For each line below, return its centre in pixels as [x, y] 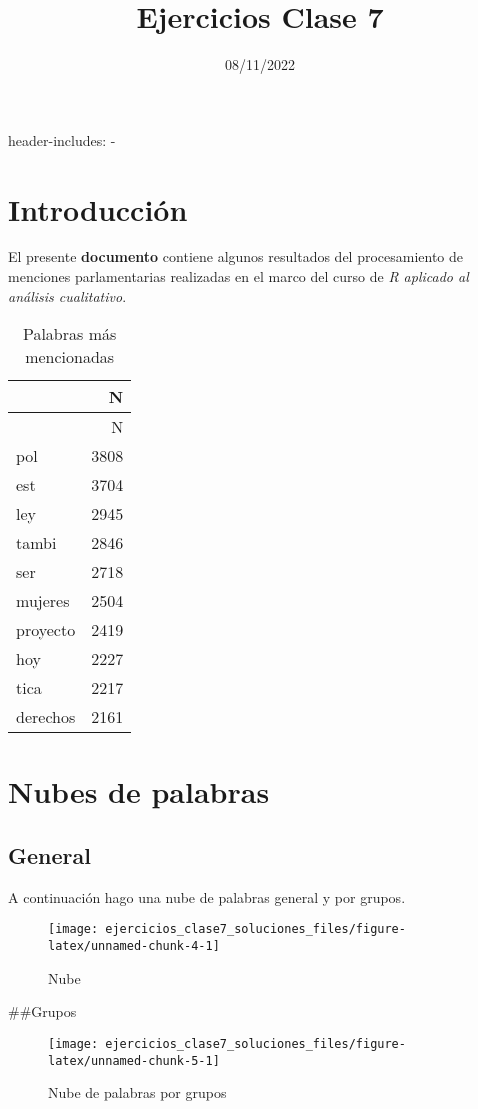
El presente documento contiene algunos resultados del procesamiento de [236, 256]
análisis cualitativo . [67, 295]
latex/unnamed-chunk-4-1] [134, 946]
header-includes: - [62, 139]
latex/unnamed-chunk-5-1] [134, 1060]
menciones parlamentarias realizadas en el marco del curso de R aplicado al [238, 276]
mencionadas [70, 357]
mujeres [43, 601]
